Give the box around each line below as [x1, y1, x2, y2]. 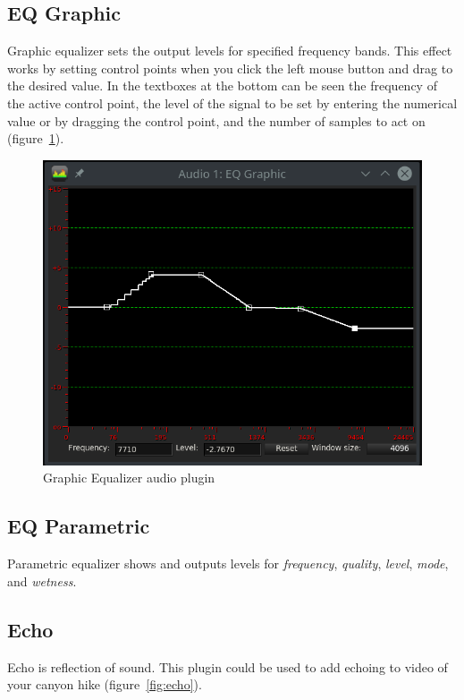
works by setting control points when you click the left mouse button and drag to [7, 58, 453, 77]
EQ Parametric [7, 512, 150, 540]
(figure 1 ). [7, 129, 64, 148]
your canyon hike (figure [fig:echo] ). [7, 675, 202, 694]
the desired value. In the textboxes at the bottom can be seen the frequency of [7, 76, 437, 95]
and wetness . [7, 571, 77, 590]
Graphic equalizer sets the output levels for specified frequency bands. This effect [7, 41, 452, 60]
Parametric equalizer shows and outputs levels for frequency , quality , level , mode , [7, 554, 449, 573]
